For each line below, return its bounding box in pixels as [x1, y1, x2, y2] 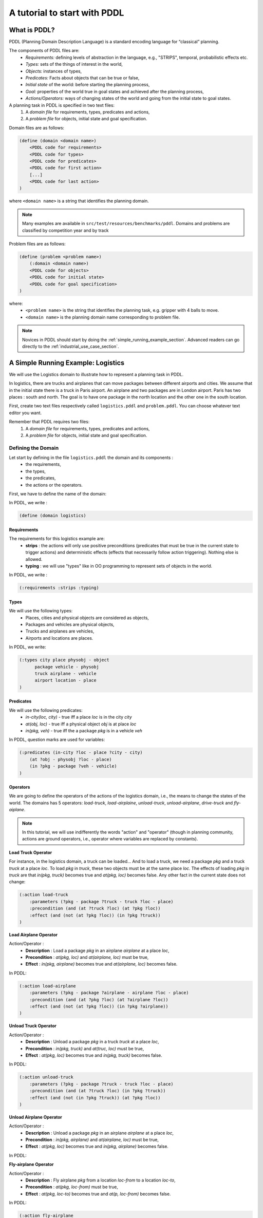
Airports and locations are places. [25, 635, 94, 641]
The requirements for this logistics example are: [9, 536, 105, 542]
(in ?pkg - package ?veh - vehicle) [29, 763, 117, 769]
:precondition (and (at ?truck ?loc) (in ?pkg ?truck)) [29, 1088, 166, 1094]
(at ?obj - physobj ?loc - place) [29, 757, 112, 762]
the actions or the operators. [25, 482, 83, 488]
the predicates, [25, 475, 56, 481]
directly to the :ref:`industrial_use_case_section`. [22, 343, 119, 349]
